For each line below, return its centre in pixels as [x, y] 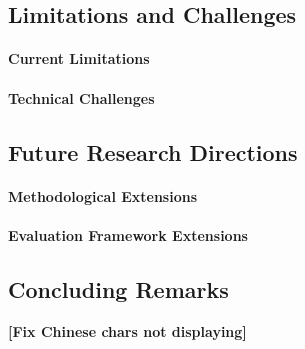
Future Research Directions [153, 151]
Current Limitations [79, 58]
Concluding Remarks [118, 288]
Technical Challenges [81, 97]
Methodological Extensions [103, 195]
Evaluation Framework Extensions [128, 234]
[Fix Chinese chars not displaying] [127, 330]
